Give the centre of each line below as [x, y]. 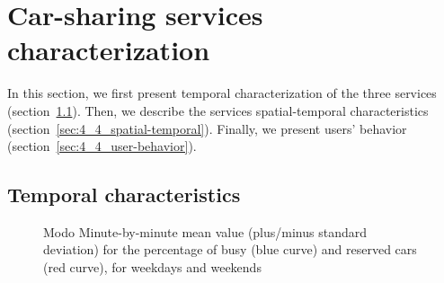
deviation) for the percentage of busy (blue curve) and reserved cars [230, 249]
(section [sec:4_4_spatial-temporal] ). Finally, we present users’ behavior [207, 128]
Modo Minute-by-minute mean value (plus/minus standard [205, 231]
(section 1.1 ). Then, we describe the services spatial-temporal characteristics [218, 110]
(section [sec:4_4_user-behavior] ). [102, 146]
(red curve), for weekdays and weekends [152, 267]
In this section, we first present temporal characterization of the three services [222, 93]
